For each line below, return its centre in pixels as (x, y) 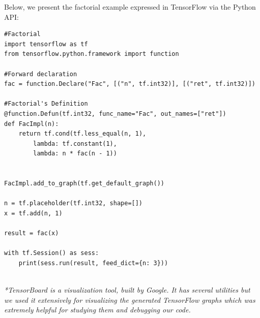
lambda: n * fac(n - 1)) (75, 154)
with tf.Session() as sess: (52, 253)
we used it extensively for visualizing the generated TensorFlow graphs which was (130, 299)
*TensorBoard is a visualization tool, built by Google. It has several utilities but (127, 290)
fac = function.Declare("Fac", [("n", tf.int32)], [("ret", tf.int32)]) (130, 84)
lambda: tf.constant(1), (75, 144)
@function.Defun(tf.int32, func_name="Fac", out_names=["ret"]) (115, 114)
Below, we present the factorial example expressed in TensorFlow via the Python (130, 7)
